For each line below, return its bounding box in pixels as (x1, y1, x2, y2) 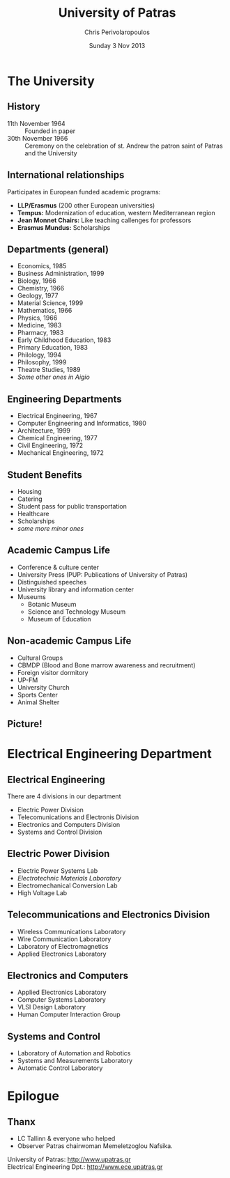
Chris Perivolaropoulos (84, 28, 150, 36)
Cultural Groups (17, 653, 63, 662)
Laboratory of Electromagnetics (17, 942, 109, 950)
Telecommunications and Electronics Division (7, 909, 210, 921)
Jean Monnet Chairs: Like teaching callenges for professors (17, 216, 192, 224)
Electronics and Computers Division (17, 821, 121, 829)
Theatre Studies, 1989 (17, 366, 82, 374)
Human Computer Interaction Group (17, 1010, 121, 1018)
